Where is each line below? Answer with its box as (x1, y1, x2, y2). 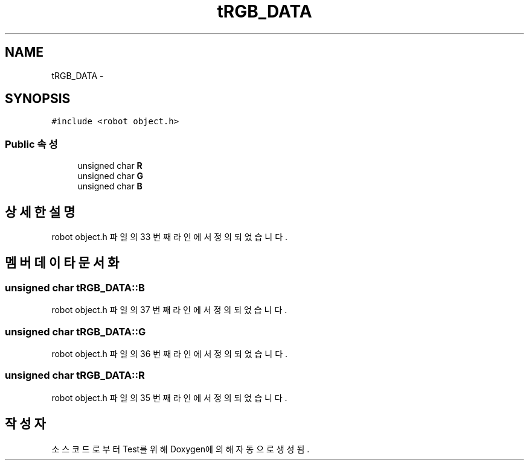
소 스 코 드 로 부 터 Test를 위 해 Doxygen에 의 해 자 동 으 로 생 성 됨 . (51, 443, 310, 454)
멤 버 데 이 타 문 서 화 (5, 255, 120, 271)
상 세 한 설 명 (5, 204, 75, 220)
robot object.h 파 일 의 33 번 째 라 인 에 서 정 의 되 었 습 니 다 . (51, 232, 287, 242)
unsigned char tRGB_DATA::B (5, 281, 145, 294)
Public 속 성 (5, 138, 58, 150)
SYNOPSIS (5, 91, 71, 107)
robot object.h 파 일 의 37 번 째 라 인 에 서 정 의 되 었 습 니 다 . (51, 305, 287, 315)
